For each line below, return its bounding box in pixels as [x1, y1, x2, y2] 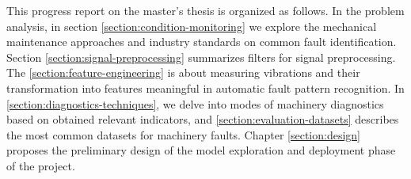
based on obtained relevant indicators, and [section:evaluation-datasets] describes [6, 111, 399, 128]
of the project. [6, 157, 75, 173]
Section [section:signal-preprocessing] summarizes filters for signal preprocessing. [6, 48, 396, 65]
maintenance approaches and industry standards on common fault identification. [6, 33, 397, 50]
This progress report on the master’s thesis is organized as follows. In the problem [6, 2, 405, 18]
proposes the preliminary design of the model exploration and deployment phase [6, 142, 396, 158]
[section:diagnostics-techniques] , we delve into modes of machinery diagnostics [6, 95, 384, 112]
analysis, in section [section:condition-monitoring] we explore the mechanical [6, 17, 377, 34]
